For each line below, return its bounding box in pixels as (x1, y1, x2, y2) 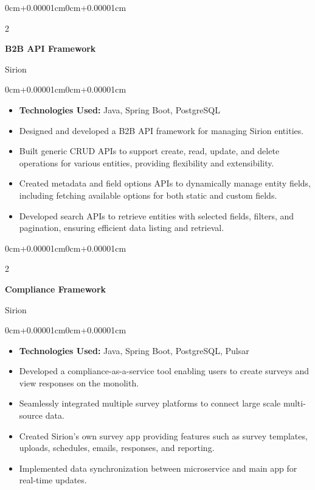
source (19, 409, 43, 422)
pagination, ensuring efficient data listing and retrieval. (19, 221, 224, 234)
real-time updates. (19, 474, 87, 486)
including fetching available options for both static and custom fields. (19, 188, 277, 201)
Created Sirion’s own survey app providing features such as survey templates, (19, 429, 308, 442)
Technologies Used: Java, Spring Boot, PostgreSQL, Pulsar (19, 344, 249, 357)
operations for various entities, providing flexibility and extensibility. (19, 156, 274, 169)
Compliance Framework (5, 282, 106, 295)
